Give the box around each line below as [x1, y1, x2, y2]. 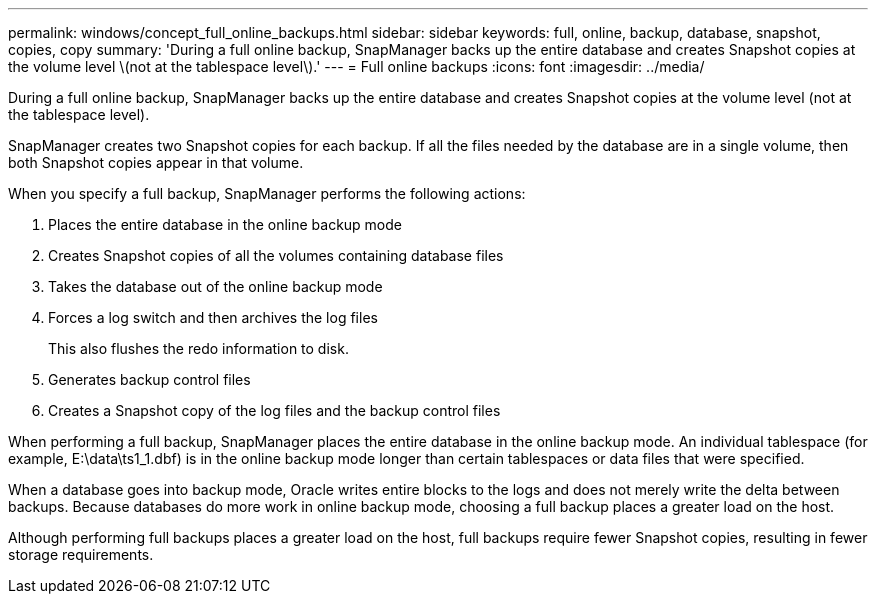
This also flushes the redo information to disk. [48, 340, 349, 357]
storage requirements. [8, 546, 154, 563]
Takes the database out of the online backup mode [48, 278, 383, 295]
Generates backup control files [48, 371, 251, 388]
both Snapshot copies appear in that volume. [8, 154, 304, 171]
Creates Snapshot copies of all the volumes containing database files [48, 247, 504, 264]
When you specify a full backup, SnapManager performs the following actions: [8, 185, 526, 202]
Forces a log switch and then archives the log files [48, 309, 378, 326]
